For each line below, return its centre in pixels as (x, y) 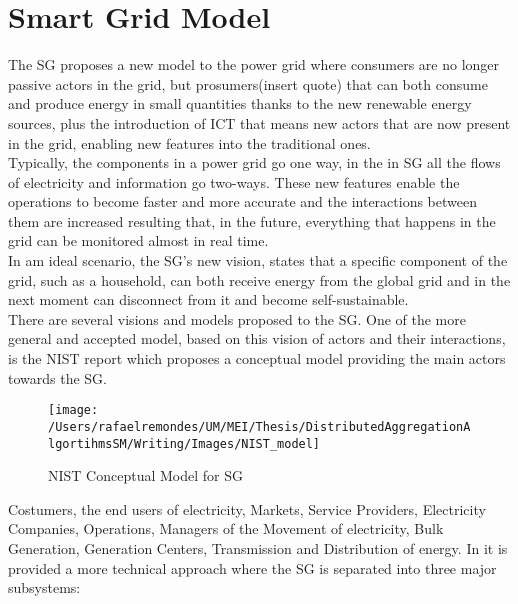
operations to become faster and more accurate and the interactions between (242, 201)
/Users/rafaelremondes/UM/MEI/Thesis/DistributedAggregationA (259, 426)
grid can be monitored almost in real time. (138, 240)
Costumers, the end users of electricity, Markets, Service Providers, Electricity (247, 508)
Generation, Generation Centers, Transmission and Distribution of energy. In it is (258, 547)
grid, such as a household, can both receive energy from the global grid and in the (259, 279)
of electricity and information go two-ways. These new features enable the (234, 181)
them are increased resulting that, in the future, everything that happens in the (252, 220)
